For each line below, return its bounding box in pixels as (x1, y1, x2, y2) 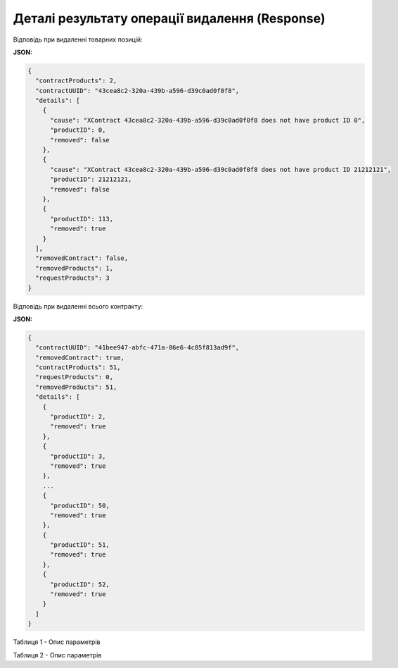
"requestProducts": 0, (35, 373, 114, 381)
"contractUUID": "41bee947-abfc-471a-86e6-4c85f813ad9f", (35, 344, 240, 352)
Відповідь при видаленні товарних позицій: (13, 35, 143, 44)
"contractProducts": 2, (35, 77, 117, 85)
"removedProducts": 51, (35, 383, 117, 391)
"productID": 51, (50, 541, 110, 549)
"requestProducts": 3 (35, 274, 110, 282)
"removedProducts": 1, (35, 264, 114, 272)
